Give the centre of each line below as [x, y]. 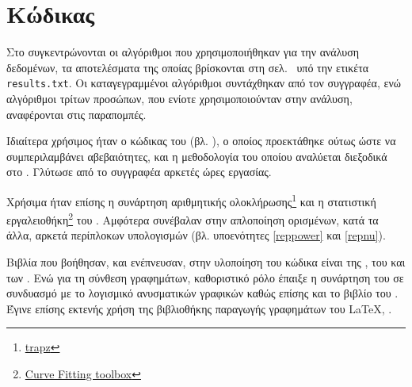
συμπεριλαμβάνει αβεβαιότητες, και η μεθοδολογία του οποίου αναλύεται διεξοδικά [197, 156]
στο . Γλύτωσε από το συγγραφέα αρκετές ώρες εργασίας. [139, 172]
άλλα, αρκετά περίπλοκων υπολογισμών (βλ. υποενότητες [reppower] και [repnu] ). [196, 235]
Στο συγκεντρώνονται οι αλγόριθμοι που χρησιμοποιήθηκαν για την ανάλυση [183, 52]
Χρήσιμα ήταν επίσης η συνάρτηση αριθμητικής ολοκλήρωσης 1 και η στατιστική [191, 200]
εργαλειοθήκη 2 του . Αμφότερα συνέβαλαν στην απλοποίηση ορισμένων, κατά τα [193, 218]
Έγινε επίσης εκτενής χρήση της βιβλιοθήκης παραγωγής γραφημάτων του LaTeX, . [199, 308]
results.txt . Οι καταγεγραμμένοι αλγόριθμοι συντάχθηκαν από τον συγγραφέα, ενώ [204, 83]
